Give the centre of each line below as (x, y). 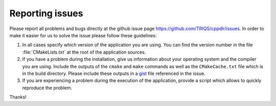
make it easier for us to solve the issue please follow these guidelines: (83, 35)
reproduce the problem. (47, 88)
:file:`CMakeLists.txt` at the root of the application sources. (84, 52)
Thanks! (18, 97)
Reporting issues (46, 13)
